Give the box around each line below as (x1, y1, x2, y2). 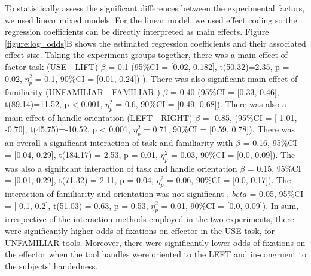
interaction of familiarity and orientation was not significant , (5, 187, 230, 199)
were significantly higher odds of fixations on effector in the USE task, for (5, 224, 275, 236)
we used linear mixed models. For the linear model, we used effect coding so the (5, 13, 297, 26)
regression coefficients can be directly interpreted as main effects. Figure (5, 25, 269, 38)
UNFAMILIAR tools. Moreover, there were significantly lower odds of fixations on (5, 236, 306, 248)
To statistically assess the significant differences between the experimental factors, (5, 2, 305, 14)
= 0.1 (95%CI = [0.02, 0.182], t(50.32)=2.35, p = (108, 60, 289, 72)
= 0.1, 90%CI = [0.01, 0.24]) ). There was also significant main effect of (35, 72, 298, 84)
